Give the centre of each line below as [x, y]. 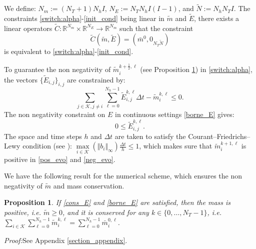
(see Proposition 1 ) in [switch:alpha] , [196, 69]
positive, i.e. [23, 212]
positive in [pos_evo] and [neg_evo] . [60, 159]
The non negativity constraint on [55, 114]
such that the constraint [156, 28]
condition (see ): [47, 146]
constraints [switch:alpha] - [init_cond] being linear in [84, 18]
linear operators [28, 28]
